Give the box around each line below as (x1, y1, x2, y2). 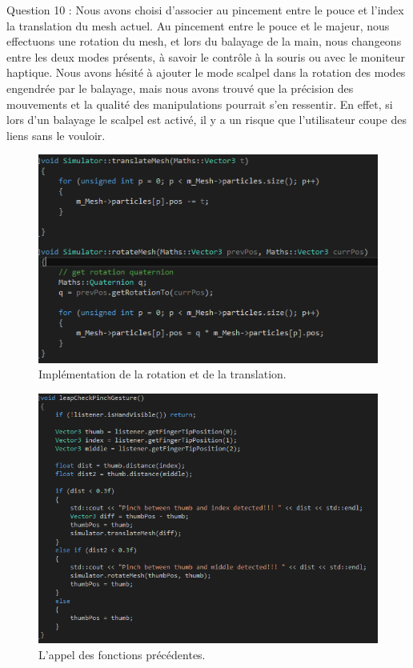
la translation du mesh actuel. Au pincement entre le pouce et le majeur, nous (6, 17, 390, 34)
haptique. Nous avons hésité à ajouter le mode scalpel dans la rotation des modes (6, 64, 406, 81)
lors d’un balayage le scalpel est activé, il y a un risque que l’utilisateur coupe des (6, 111, 407, 128)
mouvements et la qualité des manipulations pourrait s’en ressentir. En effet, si (6, 95, 393, 112)
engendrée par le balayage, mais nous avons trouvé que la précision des (6, 79, 354, 96)
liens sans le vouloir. (6, 126, 106, 143)
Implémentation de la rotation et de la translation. (38, 366, 287, 382)
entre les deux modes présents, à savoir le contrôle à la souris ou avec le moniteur (6, 48, 406, 65)
